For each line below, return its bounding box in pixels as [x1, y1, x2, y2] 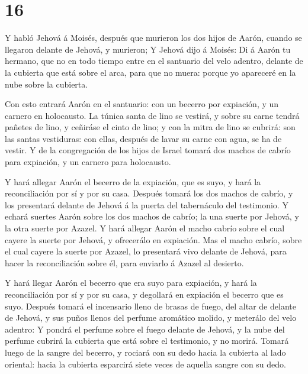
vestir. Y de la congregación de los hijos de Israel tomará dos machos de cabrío [5, 144, 291, 156]
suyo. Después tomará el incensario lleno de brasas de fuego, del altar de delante [5, 299, 296, 312]
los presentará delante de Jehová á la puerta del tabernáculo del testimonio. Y [5, 198, 288, 211]
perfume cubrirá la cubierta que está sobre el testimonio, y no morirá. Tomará [5, 334, 289, 347]
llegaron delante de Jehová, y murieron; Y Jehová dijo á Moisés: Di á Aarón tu [5, 43, 291, 55]
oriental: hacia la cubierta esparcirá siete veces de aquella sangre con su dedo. [5, 357, 286, 370]
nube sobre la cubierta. [5, 78, 88, 90]
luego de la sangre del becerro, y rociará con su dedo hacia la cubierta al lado [5, 346, 286, 358]
